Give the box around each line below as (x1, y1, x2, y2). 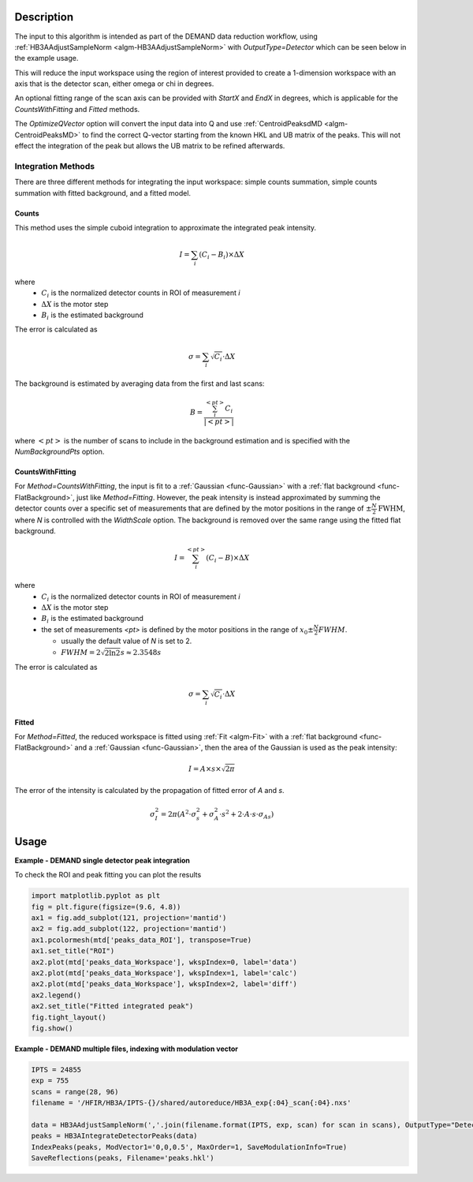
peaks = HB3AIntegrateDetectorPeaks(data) (31, 1132, 198, 1140)
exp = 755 (31, 1076, 69, 1085)
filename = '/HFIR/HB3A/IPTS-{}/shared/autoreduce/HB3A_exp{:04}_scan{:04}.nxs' (31, 1098, 352, 1108)
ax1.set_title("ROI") (31, 947, 115, 956)
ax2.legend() (31, 990, 82, 1000)
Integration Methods (14, 160, 95, 171)
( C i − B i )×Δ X (198, 250, 244, 260)
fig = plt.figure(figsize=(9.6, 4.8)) (31, 902, 181, 911)
